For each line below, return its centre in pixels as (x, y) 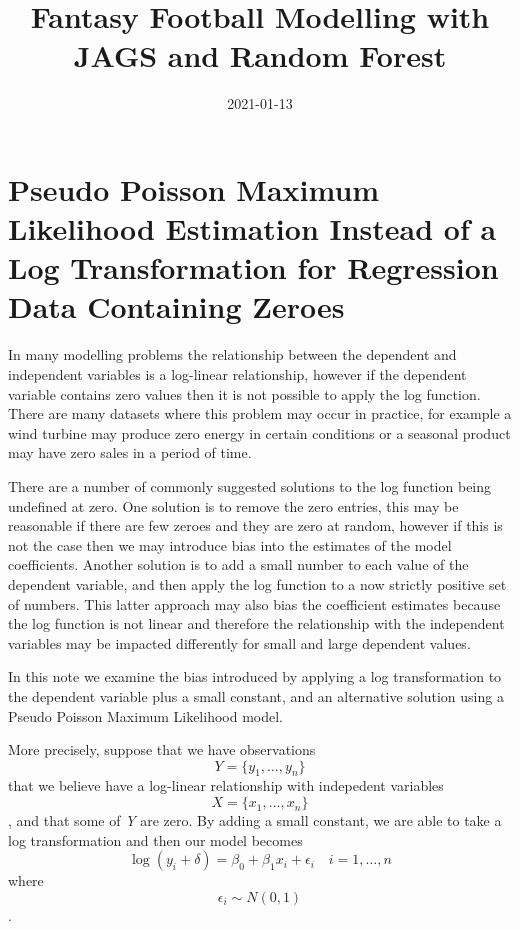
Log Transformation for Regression (253, 267)
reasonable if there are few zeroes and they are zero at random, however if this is (255, 525)
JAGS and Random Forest (260, 55)
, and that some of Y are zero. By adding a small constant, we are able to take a (255, 820)
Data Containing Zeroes (176, 306)
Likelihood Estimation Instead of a (252, 228)
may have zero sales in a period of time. (130, 452)
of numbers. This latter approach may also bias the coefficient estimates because (254, 603)
